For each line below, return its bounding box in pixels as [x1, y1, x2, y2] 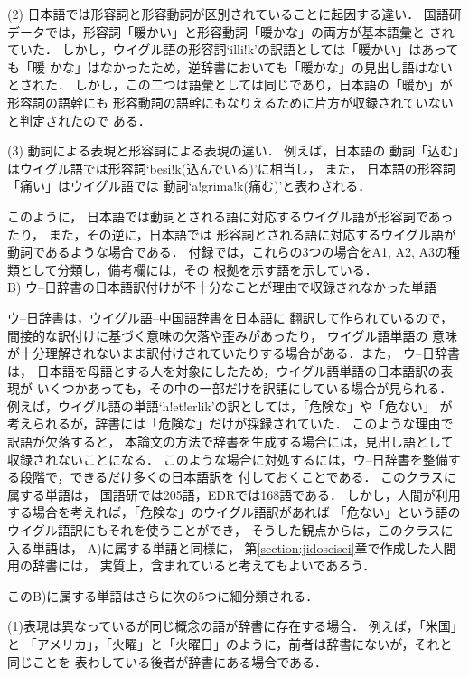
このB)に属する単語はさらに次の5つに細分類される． [7, 586, 319, 605]
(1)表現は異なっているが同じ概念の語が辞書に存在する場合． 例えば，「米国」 [7, 616, 457, 635]
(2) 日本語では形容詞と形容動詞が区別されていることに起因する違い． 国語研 [7, 5, 462, 23]
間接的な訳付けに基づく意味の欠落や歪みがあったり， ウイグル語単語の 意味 [7, 325, 458, 344]
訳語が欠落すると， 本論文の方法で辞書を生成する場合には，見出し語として [7, 432, 454, 451]
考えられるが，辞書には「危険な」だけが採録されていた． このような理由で [7, 414, 454, 433]
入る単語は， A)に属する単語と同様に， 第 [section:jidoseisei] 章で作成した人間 [7, 538, 456, 557]
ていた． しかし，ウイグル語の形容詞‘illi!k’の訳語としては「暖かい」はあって [7, 40, 459, 59]
